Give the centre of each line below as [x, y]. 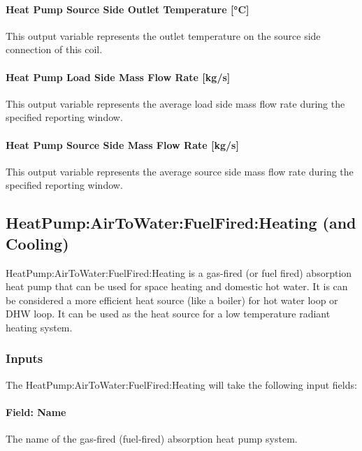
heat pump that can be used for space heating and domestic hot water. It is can [177, 286]
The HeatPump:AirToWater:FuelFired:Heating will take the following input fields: [181, 384]
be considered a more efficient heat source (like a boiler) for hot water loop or [172, 300]
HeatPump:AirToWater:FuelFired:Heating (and [181, 223]
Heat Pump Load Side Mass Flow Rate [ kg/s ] [118, 77]
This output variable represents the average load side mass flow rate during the [175, 103]
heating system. [39, 327]
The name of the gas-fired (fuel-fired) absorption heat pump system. [152, 439]
